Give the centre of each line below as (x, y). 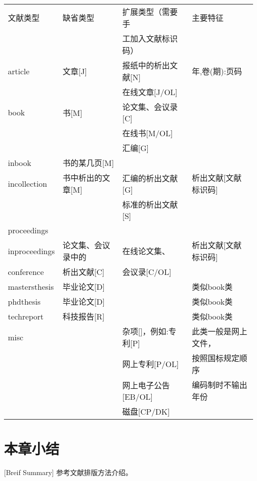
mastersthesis (31, 286)
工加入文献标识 (150, 38)
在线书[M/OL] (148, 133)
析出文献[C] (84, 272)
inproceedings (31, 251)
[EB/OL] (138, 396)
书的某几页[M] (88, 163)
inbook (20, 162)
